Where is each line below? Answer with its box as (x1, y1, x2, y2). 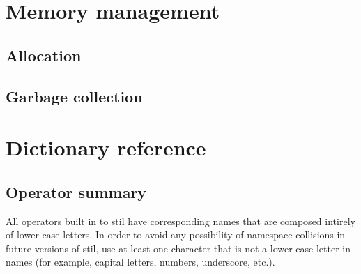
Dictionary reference (6, 133, 206, 162)
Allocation (6, 44, 82, 66)
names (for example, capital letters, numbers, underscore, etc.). (6, 254, 275, 269)
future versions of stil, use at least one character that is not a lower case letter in (6, 241, 351, 255)
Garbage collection (6, 85, 143, 107)
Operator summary (6, 181, 147, 202)
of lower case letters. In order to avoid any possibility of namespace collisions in (6, 227, 346, 242)
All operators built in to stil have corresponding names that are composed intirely (6, 213, 355, 228)
